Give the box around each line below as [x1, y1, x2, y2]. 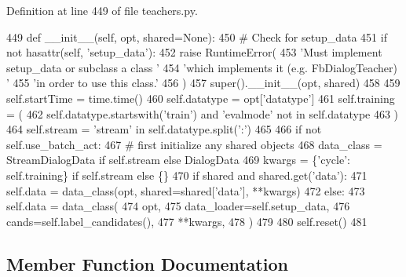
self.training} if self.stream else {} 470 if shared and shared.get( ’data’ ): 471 [6, 166, 368, 183]
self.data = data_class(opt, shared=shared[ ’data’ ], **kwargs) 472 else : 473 [6, 182, 365, 199]
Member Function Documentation [6, 251, 289, 275]
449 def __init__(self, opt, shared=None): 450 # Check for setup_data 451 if [6, 28, 387, 45]
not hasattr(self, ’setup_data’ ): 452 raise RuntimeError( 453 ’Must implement [6, 44, 382, 60]
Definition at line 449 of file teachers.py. [6, 2, 198, 18]
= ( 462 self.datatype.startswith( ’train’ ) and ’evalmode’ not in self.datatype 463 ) [6, 105, 399, 122]
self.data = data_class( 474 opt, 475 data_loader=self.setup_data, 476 [6, 198, 350, 214]
